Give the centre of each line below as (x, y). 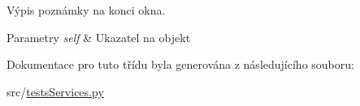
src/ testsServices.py (55, 91)
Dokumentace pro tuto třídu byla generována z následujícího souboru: (180, 64)
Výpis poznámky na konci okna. (86, 10)
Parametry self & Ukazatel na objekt (99, 37)
